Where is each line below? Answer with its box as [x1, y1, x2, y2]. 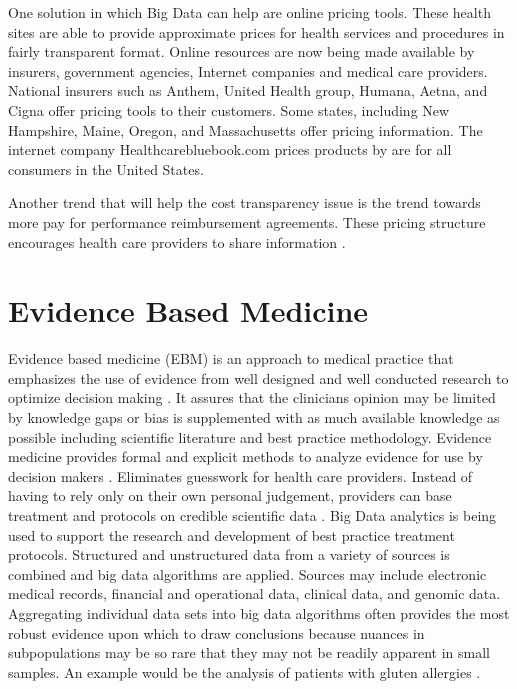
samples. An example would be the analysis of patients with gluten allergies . [8, 661, 481, 682]
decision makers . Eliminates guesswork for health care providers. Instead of [8, 465, 473, 486]
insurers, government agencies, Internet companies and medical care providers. [8, 60, 488, 81]
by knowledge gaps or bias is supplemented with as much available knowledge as [8, 407, 500, 428]
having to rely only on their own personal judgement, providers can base [8, 485, 452, 506]
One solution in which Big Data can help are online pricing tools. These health [8, 2, 491, 22]
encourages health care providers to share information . [8, 231, 346, 252]
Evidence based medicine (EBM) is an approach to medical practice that [8, 348, 454, 369]
